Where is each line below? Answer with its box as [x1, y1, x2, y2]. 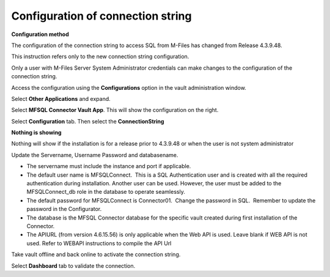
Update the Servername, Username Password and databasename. [11, 151, 178, 158]
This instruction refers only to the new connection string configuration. [11, 53, 189, 61]
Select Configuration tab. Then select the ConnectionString [11, 117, 164, 125]
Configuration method [11, 31, 70, 38]
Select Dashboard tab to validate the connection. [11, 262, 136, 269]
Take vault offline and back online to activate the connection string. [11, 251, 181, 258]
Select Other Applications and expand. [11, 95, 111, 102]
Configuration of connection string [11, 9, 192, 23]
